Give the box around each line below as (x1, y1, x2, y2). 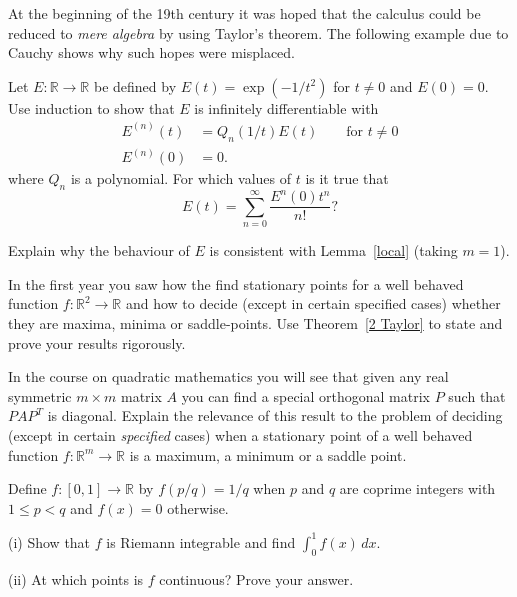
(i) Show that (8, 531, 91, 552)
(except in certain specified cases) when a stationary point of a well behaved (8, 424, 473, 445)
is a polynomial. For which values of (70, 168, 292, 189)
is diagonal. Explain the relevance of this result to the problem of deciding (47, 405, 503, 426)
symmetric (8, 385, 72, 406)
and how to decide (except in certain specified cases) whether (125, 293, 501, 314)
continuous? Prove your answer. (159, 568, 354, 589)
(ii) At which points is (8, 568, 144, 589)
